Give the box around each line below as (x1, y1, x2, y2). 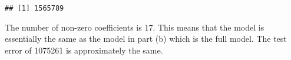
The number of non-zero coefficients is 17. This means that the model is (5, 21, 264, 33)
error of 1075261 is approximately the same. (5, 44, 163, 56)
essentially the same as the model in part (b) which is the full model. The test (5, 32, 287, 45)
